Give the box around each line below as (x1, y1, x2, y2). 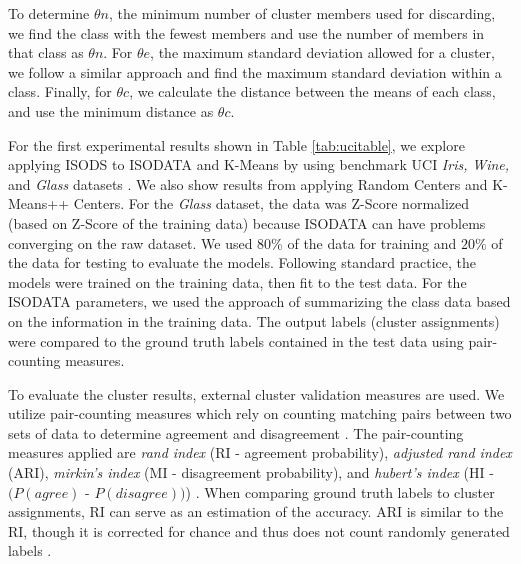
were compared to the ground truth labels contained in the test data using (8, 330, 464, 351)
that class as (8, 42, 84, 63)
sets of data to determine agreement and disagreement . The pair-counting (8, 422, 464, 443)
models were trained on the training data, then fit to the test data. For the (8, 271, 467, 292)
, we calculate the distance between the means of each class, (129, 81, 496, 102)
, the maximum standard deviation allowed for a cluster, (150, 42, 495, 63)
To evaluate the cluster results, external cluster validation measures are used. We (8, 383, 505, 404)
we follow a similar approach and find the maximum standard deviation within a (8, 61, 502, 82)
